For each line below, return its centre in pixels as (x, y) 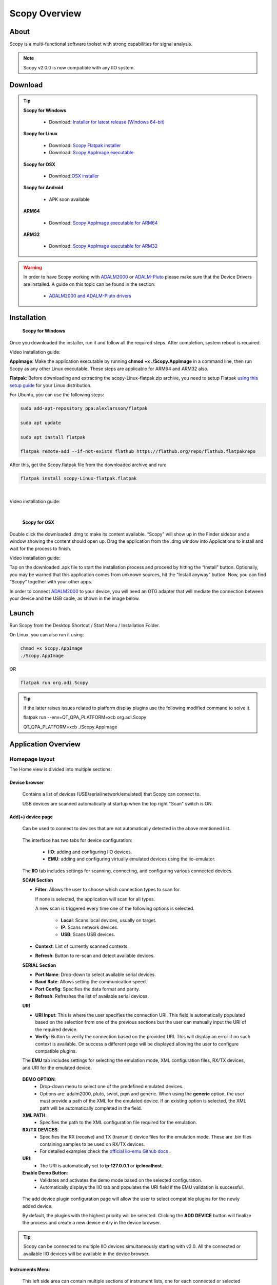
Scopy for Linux (41, 134)
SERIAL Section (39, 965)
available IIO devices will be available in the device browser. (86, 1254)
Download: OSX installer (74, 176)
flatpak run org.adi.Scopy (54, 683)
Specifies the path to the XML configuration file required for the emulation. (118, 1123)
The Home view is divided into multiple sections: (61, 769)
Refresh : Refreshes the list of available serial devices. (92, 996)
